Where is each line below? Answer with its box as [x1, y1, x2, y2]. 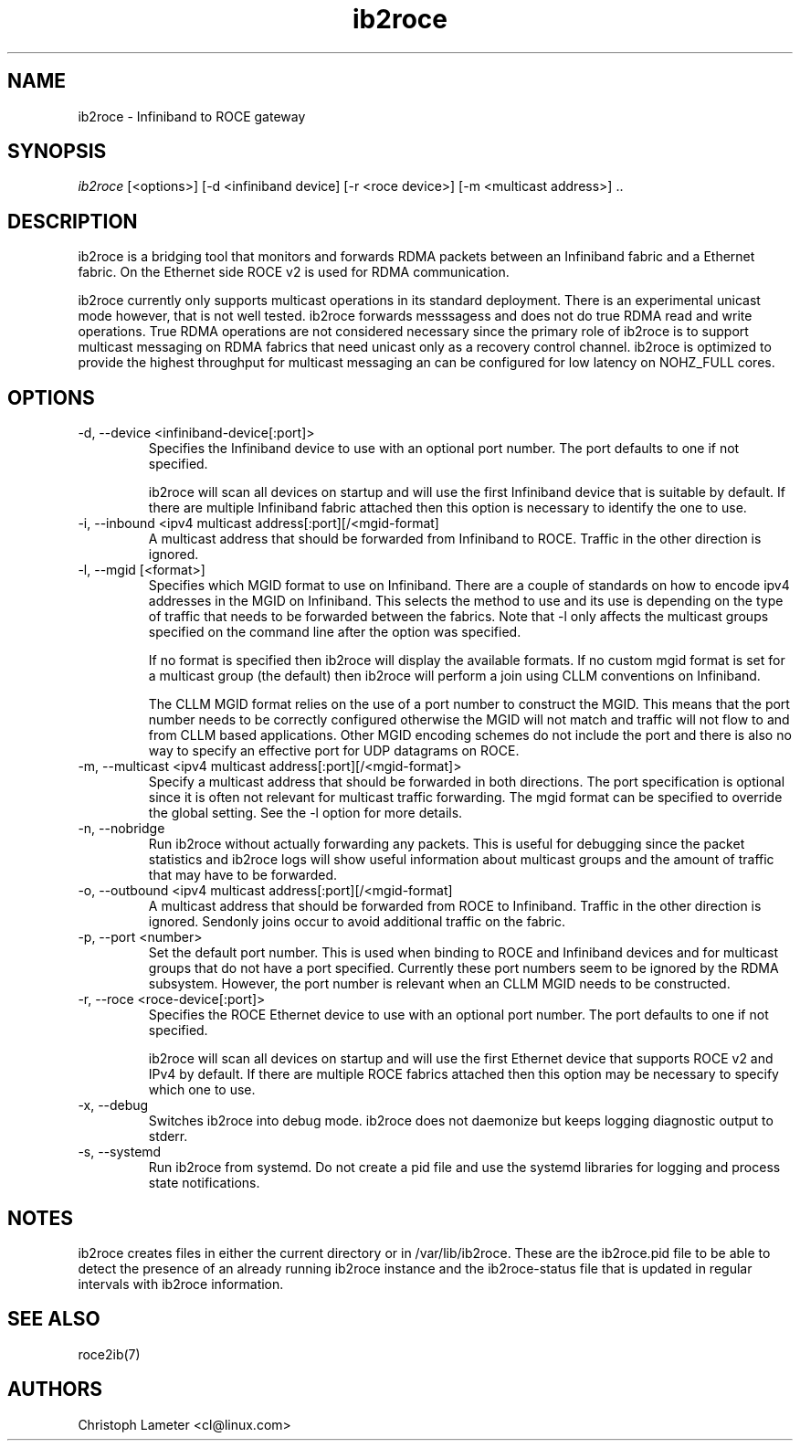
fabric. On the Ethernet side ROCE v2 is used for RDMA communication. [78, 264, 510, 280]
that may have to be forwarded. [148, 867, 338, 883]
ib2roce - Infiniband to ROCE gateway [78, 108, 306, 124]
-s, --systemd [78, 1144, 162, 1160]
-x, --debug [78, 1097, 149, 1114]
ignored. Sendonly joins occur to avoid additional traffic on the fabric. [148, 914, 565, 930]
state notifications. [148, 1175, 260, 1191]
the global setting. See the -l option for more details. [148, 805, 463, 821]
